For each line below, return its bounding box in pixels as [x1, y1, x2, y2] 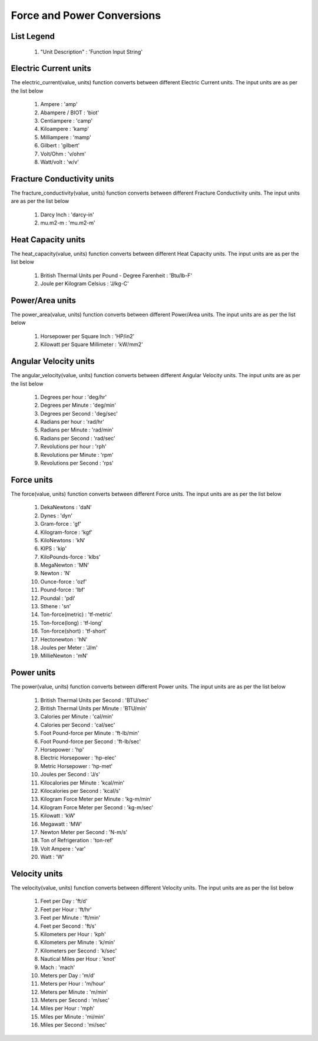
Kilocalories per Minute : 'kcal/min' [40, 779, 125, 786]
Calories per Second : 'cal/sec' [40, 721, 115, 728]
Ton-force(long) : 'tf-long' [40, 619, 103, 626]
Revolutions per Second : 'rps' [40, 460, 114, 467]
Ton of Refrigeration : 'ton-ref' [40, 837, 114, 844]
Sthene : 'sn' [40, 603, 71, 610]
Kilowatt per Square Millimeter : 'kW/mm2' [40, 341, 144, 348]
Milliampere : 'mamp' [40, 133, 91, 141]
